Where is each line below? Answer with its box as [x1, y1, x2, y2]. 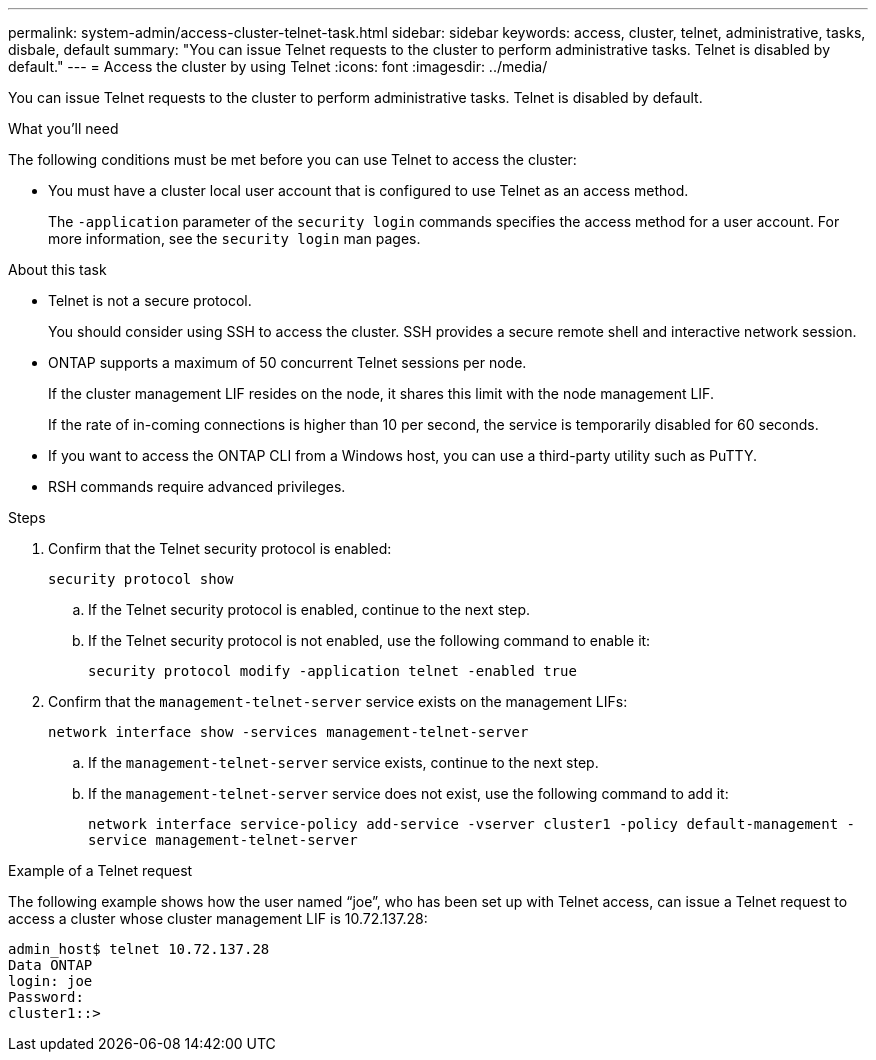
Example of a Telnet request [8, 862, 193, 879]
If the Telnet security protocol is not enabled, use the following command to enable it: [88, 632, 651, 649]
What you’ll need [8, 120, 119, 137]
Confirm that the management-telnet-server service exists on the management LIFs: [48, 693, 628, 710]
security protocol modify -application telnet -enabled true [88, 663, 577, 679]
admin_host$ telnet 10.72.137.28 [8, 941, 270, 957]
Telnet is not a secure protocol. [48, 292, 252, 309]
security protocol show [48, 571, 234, 587]
